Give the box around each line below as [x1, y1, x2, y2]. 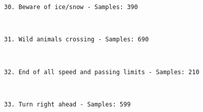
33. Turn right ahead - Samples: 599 [4, 100, 131, 108]
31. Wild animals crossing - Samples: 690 [4, 36, 149, 43]
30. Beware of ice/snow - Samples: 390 [4, 4, 138, 11]
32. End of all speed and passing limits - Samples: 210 [4, 68, 199, 76]
